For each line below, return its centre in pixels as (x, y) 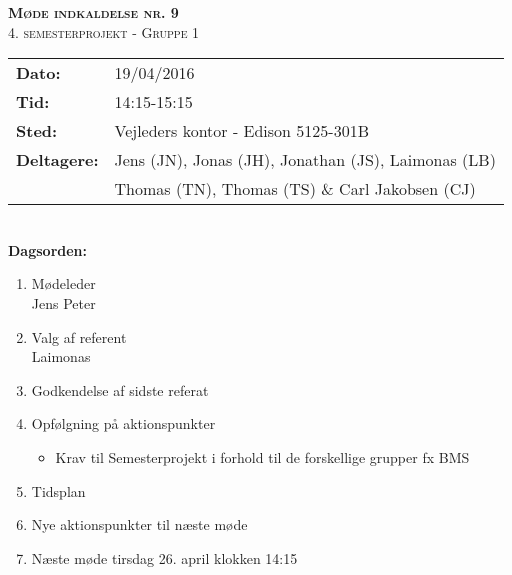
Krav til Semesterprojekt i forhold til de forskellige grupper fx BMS (262, 456)
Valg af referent (79, 336)
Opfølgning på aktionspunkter (123, 423)
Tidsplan (58, 490)
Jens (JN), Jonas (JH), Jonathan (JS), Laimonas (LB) (305, 160)
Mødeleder (63, 283)
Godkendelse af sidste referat (120, 389)
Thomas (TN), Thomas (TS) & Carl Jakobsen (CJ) (295, 189)
